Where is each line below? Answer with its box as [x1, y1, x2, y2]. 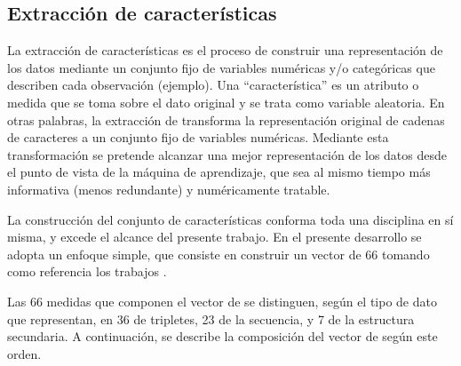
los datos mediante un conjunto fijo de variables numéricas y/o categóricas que [7, 58, 435, 76]
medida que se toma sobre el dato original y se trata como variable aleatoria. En [7, 92, 445, 111]
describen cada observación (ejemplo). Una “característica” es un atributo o [7, 76, 419, 94]
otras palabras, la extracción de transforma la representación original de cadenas [7, 110, 445, 129]
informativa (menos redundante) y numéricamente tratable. [7, 179, 330, 198]
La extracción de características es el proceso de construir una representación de [7, 41, 443, 60]
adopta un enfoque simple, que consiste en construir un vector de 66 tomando [7, 244, 430, 263]
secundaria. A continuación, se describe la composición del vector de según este [7, 327, 438, 346]
